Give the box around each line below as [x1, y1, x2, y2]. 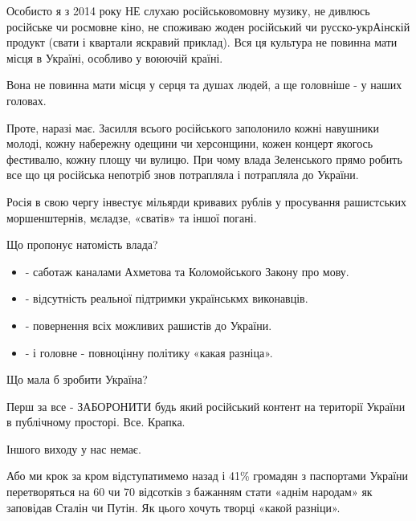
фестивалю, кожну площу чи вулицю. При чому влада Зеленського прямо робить [6, 150, 402, 167]
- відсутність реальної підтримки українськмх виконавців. [25, 290, 308, 307]
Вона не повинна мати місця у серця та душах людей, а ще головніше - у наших [6, 76, 402, 93]
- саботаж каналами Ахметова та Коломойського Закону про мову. [25, 263, 349, 279]
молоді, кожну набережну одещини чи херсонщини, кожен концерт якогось [6, 135, 373, 152]
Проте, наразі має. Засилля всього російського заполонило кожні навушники [6, 119, 380, 136]
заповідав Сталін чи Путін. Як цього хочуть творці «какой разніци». [6, 499, 341, 515]
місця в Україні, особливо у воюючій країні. [6, 49, 223, 66]
